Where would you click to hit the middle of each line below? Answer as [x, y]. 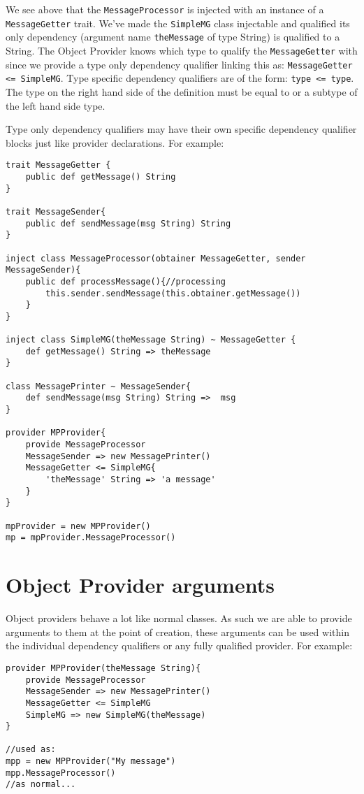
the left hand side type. [56, 105]
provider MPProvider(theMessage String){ [103, 668]
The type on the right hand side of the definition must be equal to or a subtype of [182, 91]
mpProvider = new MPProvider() [78, 526]
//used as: [31, 750]
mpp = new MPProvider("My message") [91, 761]
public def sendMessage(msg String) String [128, 223]
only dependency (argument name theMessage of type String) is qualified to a [173, 37]
